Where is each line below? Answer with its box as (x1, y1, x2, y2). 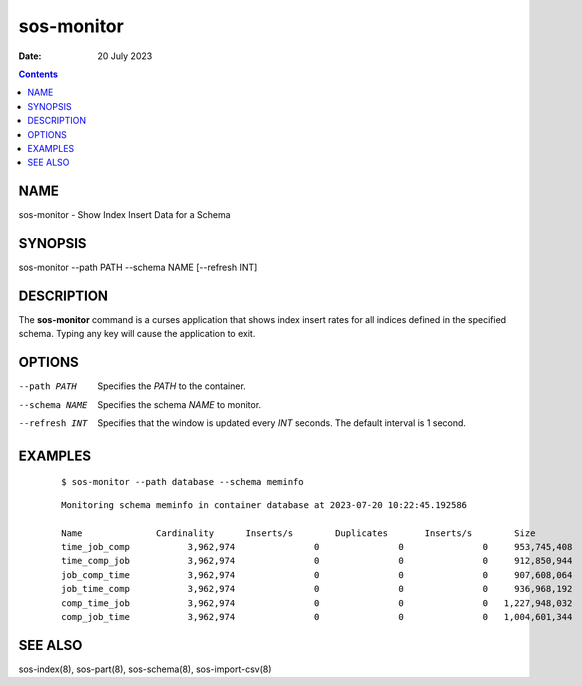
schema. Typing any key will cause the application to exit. (18, 328, 256, 340)
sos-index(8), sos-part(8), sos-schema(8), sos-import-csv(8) (18, 663, 272, 675)
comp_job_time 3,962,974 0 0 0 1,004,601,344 (61, 611, 573, 622)
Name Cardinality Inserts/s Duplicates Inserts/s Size (61, 527, 536, 539)
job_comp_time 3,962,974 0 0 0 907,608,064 (61, 569, 573, 580)
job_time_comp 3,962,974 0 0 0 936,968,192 (61, 583, 573, 595)
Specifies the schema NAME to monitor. (97, 398, 262, 410)
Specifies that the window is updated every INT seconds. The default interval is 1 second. (97, 417, 467, 429)
